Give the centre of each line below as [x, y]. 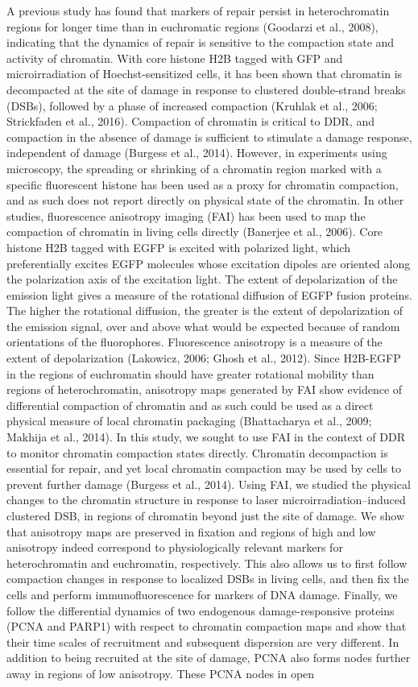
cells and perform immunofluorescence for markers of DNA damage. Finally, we [202, 594]
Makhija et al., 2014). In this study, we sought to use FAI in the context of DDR [206, 437]
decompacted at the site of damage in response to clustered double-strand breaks [206, 89]
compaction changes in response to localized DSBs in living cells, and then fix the [208, 579]
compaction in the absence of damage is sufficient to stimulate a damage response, [209, 137]
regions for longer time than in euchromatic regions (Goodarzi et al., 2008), [192, 26]
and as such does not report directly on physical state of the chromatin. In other [205, 200]
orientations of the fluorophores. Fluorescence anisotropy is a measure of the [195, 342]
